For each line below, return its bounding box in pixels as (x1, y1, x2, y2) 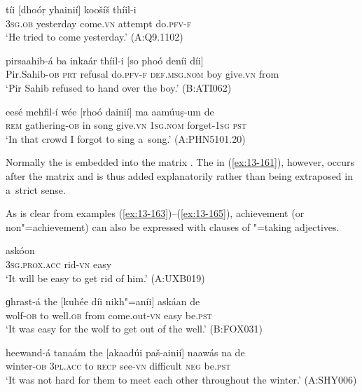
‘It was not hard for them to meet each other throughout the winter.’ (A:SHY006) (6, 372, 357, 387)
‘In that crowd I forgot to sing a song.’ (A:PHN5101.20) (6, 131, 246, 146)
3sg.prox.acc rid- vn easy (6, 256, 112, 271)
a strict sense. (6, 182, 66, 197)
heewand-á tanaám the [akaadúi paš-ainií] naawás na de (6, 344, 245, 359)
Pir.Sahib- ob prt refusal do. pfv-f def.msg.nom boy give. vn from (6, 66, 279, 81)
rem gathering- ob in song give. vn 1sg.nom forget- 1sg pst (6, 118, 247, 132)
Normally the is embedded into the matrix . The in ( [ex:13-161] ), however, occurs (6, 155, 355, 169)
